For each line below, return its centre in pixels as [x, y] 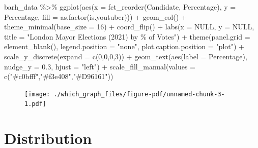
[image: [37, 94]
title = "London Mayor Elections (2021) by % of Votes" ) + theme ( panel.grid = [127, 36]
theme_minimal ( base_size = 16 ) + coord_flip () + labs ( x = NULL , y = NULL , [129, 27]
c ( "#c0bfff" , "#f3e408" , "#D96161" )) [59, 76]
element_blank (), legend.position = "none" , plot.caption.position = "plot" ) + [124, 46]
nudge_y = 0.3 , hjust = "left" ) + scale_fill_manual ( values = [100, 66]
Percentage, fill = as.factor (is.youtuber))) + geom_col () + [95, 16]
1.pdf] [35, 104]
